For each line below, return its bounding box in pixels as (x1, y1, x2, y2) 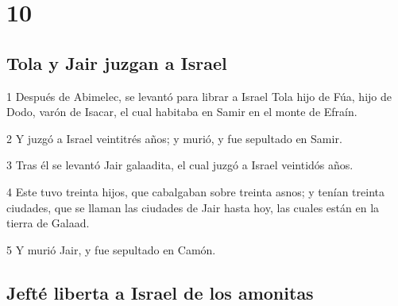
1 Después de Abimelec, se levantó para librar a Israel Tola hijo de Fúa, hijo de (6, 87, 392, 104)
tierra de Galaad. (6, 215, 90, 231)
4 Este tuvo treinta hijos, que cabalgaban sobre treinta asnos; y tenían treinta (6, 183, 384, 199)
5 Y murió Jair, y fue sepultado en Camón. (6, 241, 216, 258)
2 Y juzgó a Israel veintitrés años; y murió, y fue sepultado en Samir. (6, 130, 342, 146)
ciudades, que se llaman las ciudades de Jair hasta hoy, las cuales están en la (6, 199, 380, 215)
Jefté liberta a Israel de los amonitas (6, 280, 314, 304)
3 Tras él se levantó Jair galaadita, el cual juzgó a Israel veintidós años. (6, 157, 354, 173)
